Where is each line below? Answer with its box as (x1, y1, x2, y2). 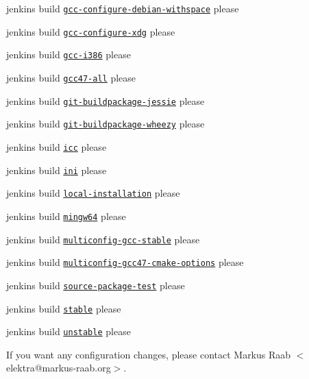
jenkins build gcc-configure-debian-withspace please (6, 1, 239, 15)
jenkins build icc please (6, 139, 107, 154)
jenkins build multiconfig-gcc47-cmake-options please (6, 255, 244, 269)
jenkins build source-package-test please (6, 278, 185, 292)
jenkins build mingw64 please (6, 208, 126, 223)
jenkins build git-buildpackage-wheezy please (6, 117, 205, 131)
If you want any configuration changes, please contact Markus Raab (6, 347, 291, 361)
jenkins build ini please (6, 162, 107, 177)
